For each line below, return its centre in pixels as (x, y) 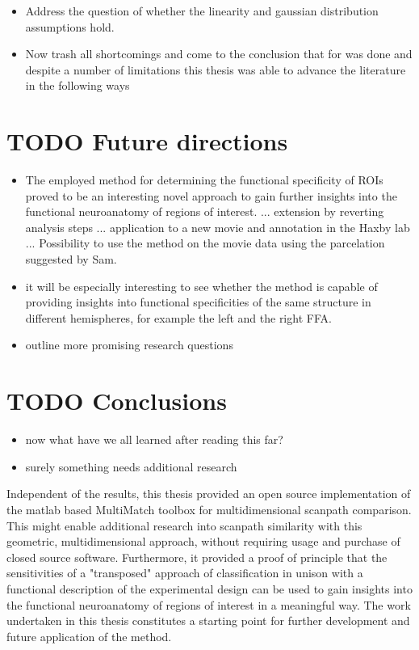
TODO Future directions (147, 141)
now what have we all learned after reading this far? (154, 439)
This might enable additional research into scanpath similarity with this (184, 525)
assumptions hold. (70, 26)
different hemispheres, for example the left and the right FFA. (178, 317)
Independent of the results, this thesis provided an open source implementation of (209, 494)
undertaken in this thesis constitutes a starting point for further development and (208, 620)
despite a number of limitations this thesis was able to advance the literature (216, 69)
